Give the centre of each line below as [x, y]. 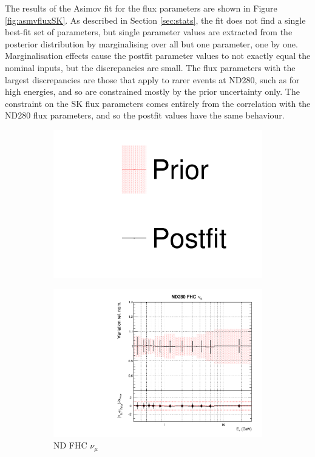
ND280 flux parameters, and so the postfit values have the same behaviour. [145, 115]
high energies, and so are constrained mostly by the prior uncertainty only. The [152, 91]
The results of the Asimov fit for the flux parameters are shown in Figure [141, 8]
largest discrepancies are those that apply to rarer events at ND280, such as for [152, 79]
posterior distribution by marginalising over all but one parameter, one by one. [151, 43]
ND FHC [70, 445]
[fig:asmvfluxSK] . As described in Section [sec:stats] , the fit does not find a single [155, 20]
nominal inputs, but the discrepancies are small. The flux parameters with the [150, 67]
